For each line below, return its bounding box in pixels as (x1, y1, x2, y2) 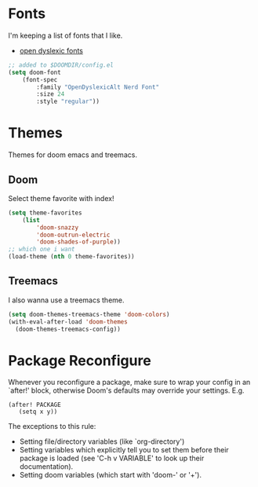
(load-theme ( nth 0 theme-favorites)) (8, 253, 135, 261)
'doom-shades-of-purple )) (36, 238, 122, 246)
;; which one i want (8, 245, 76, 254)
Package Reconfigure (8, 351, 151, 369)
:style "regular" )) (36, 97, 100, 106)
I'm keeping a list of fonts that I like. (8, 31, 123, 40)
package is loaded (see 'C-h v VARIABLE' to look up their (19, 453, 205, 463)
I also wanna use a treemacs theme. (8, 295, 125, 305)
